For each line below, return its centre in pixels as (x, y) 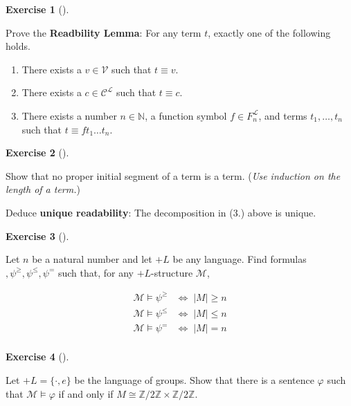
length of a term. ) (43, 189)
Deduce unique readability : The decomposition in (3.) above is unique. (161, 212)
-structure (172, 272)
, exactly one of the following (269, 32)
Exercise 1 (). (37, 9)
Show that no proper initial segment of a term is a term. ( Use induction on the (173, 175)
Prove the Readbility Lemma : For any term (103, 32)
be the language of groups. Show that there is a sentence (194, 380)
